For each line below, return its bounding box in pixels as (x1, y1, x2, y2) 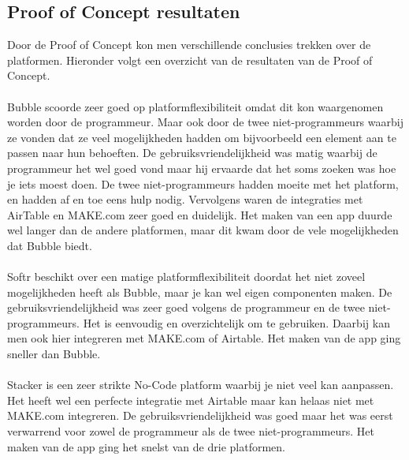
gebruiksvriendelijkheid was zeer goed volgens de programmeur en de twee (7, 299, 365, 316)
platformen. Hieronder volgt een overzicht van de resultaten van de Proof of (7, 51, 373, 68)
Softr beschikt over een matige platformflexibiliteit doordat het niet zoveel (7, 268, 366, 285)
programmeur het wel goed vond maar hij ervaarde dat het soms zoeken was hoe (7, 159, 396, 176)
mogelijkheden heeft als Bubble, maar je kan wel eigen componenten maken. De (7, 283, 392, 300)
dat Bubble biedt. (7, 237, 92, 253)
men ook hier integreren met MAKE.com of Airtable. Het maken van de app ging (7, 330, 401, 346)
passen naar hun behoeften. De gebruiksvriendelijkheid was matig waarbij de (7, 144, 377, 161)
